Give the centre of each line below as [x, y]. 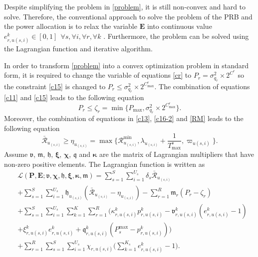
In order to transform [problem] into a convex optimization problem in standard [127, 65]
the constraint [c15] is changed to [55, 86]
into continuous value [179, 26]
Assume [16, 154]
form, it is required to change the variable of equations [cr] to [98, 75]
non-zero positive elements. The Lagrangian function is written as [105, 164]
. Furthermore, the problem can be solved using [176, 36]
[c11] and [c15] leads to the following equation [74, 97]
